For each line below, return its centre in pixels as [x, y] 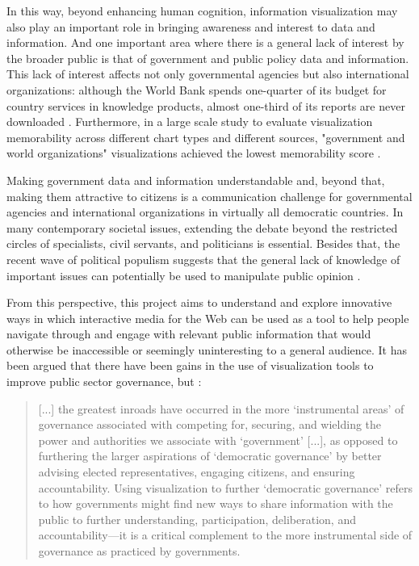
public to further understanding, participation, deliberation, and [197, 519]
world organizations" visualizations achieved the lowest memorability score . [194, 153]
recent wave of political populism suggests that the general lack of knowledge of [203, 259]
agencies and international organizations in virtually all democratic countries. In [205, 212]
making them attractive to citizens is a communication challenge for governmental [209, 196]
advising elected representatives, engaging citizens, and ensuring [197, 472]
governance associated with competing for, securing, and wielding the [210, 424]
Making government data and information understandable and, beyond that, [196, 180]
